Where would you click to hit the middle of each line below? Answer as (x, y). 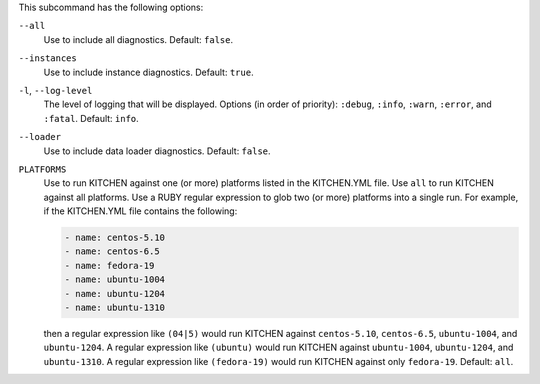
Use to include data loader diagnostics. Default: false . (157, 151)
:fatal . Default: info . (91, 118)
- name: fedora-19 (109, 265)
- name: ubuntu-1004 (114, 279)
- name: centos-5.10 (114, 238)
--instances (47, 58)
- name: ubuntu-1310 (114, 308)
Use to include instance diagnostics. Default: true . (148, 72)
